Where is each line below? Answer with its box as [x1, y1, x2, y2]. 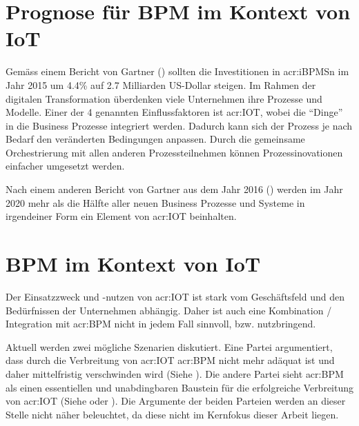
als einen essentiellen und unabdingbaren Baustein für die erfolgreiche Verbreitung [6, 380, 354, 394]
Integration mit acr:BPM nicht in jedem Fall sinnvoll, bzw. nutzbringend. [6, 316, 316, 331]
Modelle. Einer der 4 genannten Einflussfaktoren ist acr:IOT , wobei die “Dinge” [6, 105, 343, 119]
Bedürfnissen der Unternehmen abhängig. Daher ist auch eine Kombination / [6, 303, 332, 317]
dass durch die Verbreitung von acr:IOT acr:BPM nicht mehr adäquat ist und [6, 353, 335, 367]
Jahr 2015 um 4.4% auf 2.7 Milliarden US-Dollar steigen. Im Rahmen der [6, 77, 316, 92]
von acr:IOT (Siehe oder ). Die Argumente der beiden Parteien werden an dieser [6, 394, 346, 408]
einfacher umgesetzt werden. [6, 159, 125, 173]
